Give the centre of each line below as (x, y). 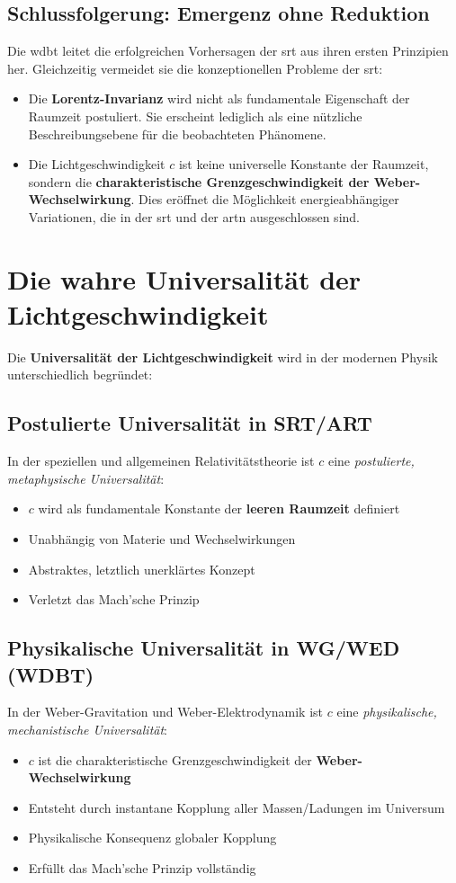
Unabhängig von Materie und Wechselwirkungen (162, 539)
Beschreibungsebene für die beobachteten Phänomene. (177, 134)
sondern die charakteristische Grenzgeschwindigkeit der (199, 181)
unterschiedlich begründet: (80, 375)
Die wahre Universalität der (184, 278)
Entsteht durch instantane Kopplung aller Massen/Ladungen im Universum (237, 807)
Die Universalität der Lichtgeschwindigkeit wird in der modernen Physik (223, 357)
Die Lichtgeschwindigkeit (97, 164)
